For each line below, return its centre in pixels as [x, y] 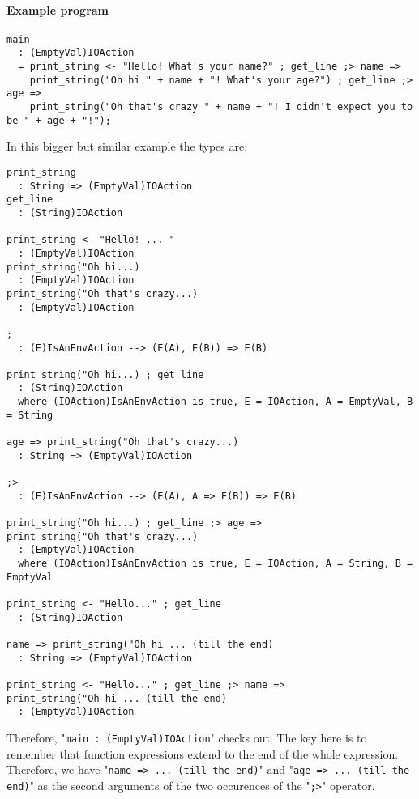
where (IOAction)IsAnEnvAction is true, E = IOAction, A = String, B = [216, 564]
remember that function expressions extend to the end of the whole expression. [203, 753]
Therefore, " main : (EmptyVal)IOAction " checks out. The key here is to [187, 737]
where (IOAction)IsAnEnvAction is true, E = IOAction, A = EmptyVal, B [216, 402]
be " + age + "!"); [59, 120]
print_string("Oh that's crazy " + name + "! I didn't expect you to [221, 107]
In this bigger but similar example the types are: [127, 146]
